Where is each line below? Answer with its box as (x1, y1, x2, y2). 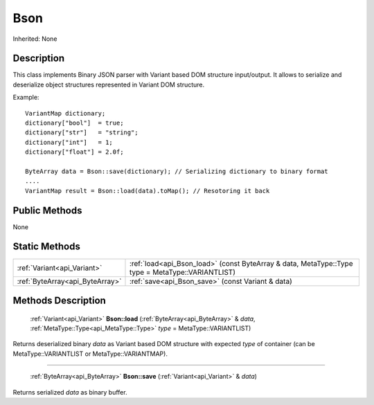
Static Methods (12, 241, 81, 253)
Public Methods (12, 204, 82, 216)
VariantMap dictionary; (25, 109, 106, 117)
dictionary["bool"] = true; (25, 119, 124, 127)
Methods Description (12, 294, 107, 306)
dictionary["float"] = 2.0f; (25, 148, 124, 156)
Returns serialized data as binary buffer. (12, 388, 127, 396)
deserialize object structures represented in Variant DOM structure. (12, 80, 205, 89)
